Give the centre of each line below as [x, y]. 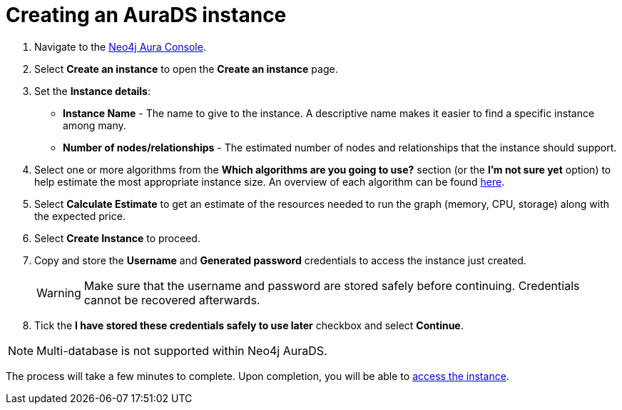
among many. [95, 125]
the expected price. [80, 216]
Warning [59, 292]
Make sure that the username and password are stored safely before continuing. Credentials [332, 285]
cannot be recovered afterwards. [172, 300]
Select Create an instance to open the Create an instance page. [186, 69]
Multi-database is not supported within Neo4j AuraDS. [182, 350]
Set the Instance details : [93, 91]
